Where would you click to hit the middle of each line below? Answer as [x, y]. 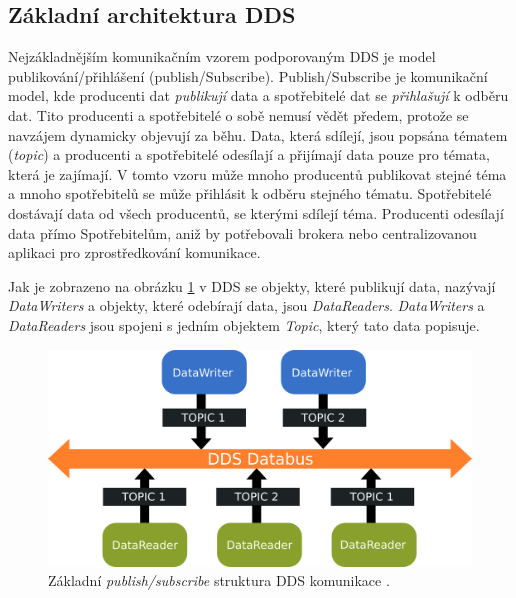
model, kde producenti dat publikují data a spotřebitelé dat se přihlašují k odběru [258, 95]
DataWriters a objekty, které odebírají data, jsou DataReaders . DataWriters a [246, 305]
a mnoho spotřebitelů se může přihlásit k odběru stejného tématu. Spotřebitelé [250, 193]
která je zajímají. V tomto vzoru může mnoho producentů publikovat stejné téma [257, 173]
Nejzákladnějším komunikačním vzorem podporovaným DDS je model [222, 56]
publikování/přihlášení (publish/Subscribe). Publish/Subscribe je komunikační [248, 75]
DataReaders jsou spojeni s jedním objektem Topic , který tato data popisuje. [244, 324]
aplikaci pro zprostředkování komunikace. [134, 252]
